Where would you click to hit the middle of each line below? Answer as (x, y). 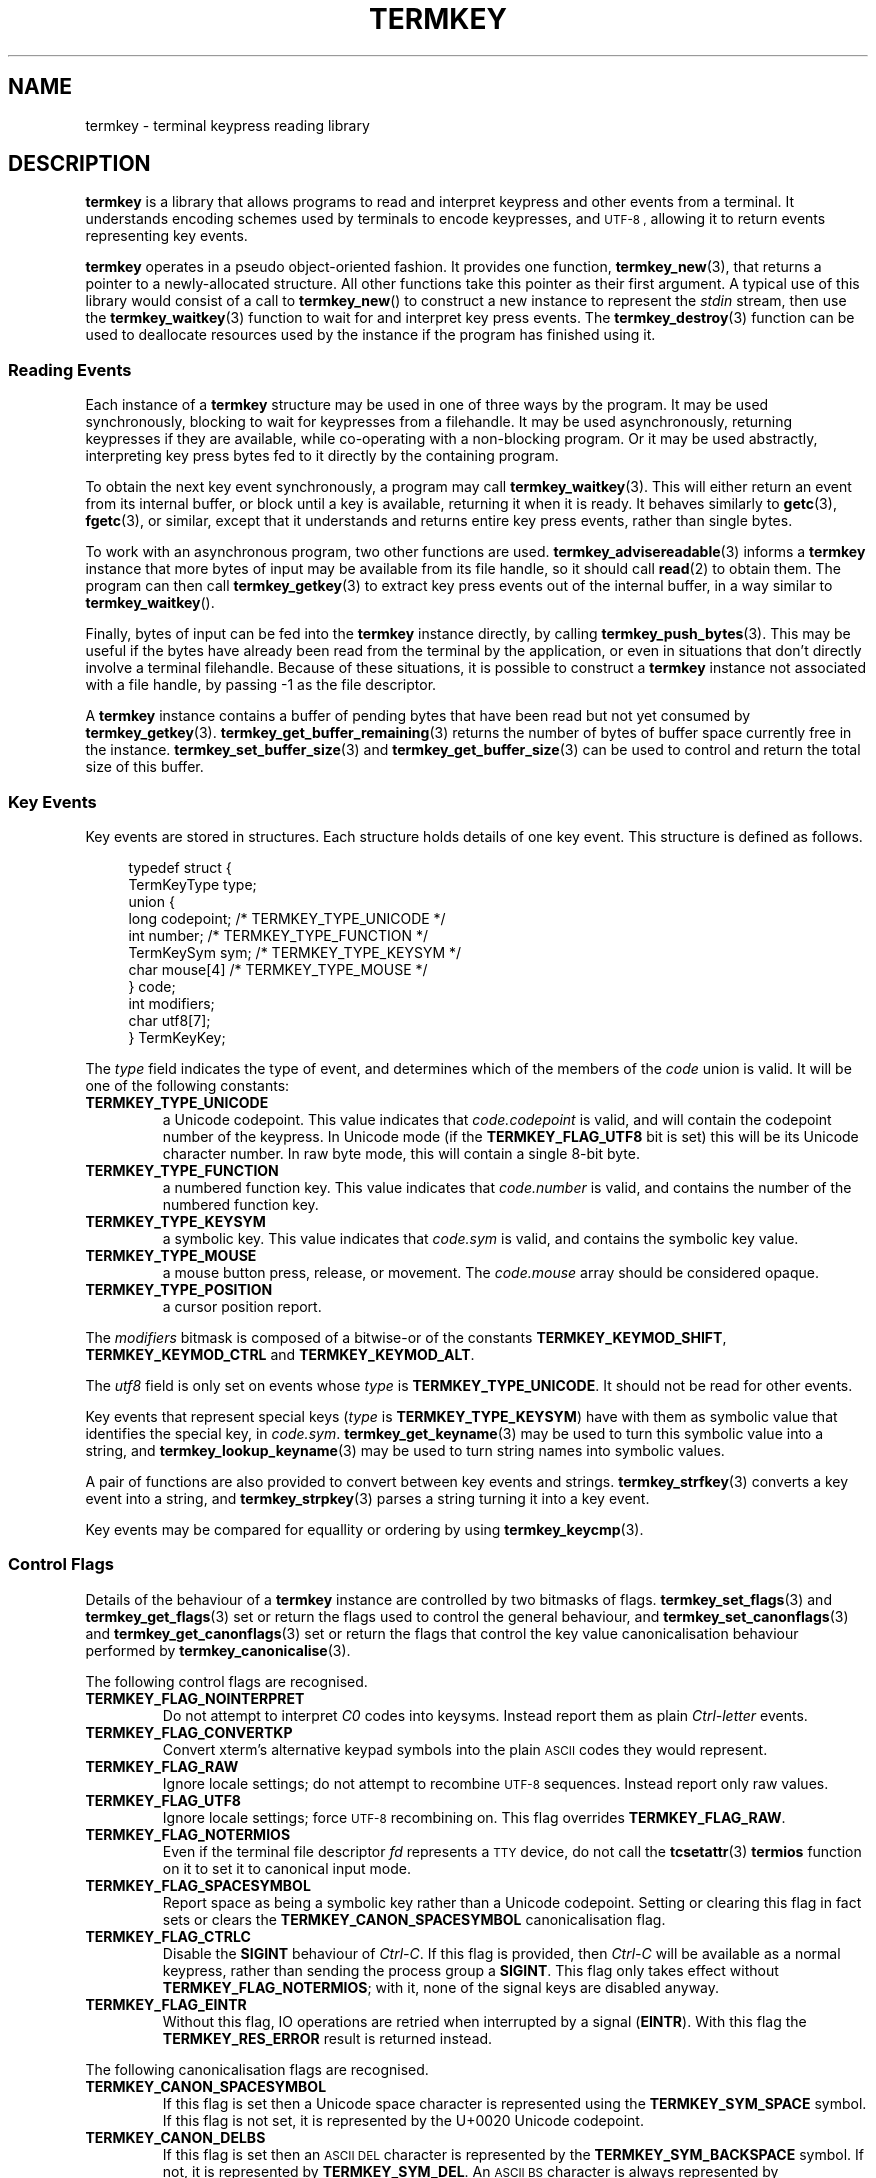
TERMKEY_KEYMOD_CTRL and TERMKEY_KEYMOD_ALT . (280, 1354)
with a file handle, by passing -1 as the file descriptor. (261, 685)
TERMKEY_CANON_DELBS (175, 2137)
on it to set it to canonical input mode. (286, 1868)
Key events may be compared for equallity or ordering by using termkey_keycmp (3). (364, 1529)
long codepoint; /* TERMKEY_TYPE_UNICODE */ (287, 918)
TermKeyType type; (192, 884)
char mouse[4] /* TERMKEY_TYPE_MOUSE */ (278, 969)
